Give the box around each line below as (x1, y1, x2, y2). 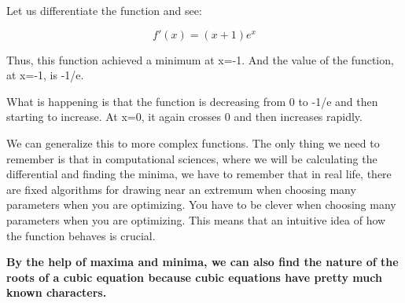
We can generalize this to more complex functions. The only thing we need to (6, 134, 380, 151)
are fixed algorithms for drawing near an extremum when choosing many (6, 181, 356, 197)
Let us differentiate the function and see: (6, 2, 202, 18)
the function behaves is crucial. (6, 227, 156, 243)
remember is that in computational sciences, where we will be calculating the (6, 150, 377, 166)
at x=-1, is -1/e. (6, 67, 84, 83)
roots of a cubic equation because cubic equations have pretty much (6, 268, 382, 285)
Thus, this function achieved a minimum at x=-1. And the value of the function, (6, 51, 394, 68)
